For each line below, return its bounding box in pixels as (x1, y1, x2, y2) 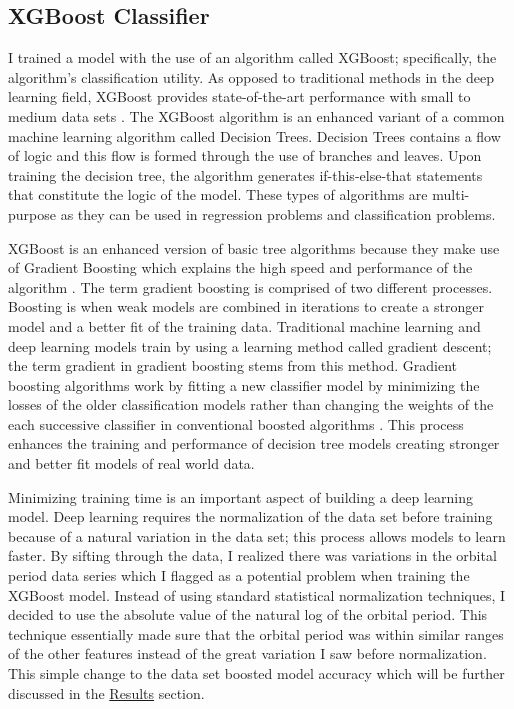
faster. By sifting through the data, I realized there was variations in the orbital (8, 545, 497, 566)
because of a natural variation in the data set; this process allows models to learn (8, 525, 506, 546)
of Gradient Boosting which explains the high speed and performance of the (8, 257, 473, 278)
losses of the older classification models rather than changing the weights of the (8, 394, 494, 415)
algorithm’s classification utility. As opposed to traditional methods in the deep (8, 66, 494, 87)
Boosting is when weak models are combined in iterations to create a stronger (8, 296, 484, 317)
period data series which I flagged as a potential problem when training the (8, 565, 470, 586)
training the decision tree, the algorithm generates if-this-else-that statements (8, 164, 483, 185)
